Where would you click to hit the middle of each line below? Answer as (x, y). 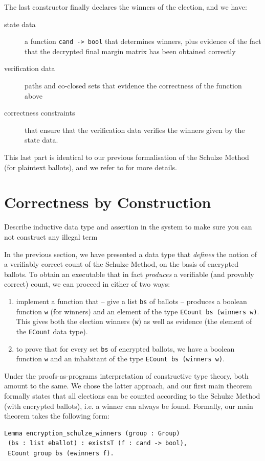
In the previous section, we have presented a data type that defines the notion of (131, 254)
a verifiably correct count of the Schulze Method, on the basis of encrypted (122, 264)
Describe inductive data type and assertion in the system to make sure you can (128, 227)
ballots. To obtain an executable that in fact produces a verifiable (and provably (129, 274)
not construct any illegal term (51, 236)
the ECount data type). (52, 331)
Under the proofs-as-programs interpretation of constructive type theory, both (126, 375)
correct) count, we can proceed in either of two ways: (87, 284)
